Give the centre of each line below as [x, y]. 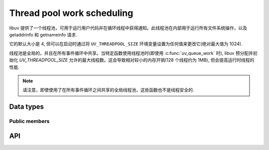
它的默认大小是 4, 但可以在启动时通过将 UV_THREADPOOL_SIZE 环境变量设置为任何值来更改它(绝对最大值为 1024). [126, 44]
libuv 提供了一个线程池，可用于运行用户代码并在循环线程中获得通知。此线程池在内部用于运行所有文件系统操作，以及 [128, 28]
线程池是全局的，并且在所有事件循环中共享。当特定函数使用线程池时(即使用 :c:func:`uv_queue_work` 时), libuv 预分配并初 [133, 53]
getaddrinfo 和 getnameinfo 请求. [43, 34]
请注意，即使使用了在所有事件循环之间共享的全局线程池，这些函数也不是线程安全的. [108, 90]
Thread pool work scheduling [71, 13]
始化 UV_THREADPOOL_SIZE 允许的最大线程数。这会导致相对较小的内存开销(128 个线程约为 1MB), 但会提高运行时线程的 [132, 60]
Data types [27, 107]
